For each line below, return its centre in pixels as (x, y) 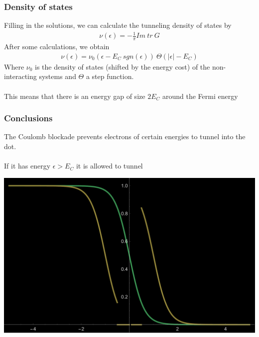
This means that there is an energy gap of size (75, 96)
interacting (20, 76)
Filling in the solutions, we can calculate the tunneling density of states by (118, 25)
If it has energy (27, 166)
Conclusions (28, 118)
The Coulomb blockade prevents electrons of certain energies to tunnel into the (125, 136)
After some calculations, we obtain (57, 46)
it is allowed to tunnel (109, 166)
